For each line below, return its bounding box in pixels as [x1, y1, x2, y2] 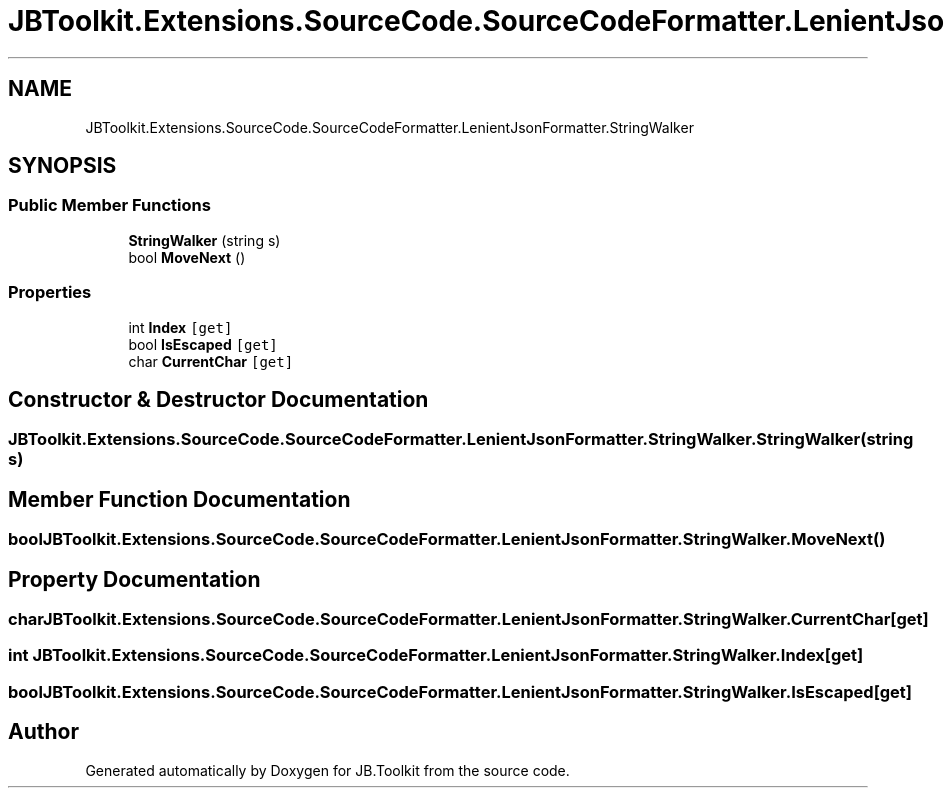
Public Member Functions [8, 195, 211, 216]
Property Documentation [8, 566, 261, 592]
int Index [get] [128, 318, 233, 336]
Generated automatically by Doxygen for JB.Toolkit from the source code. [85, 761, 570, 779]
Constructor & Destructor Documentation [8, 386, 429, 412]
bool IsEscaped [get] [128, 335, 278, 353]
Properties [8, 282, 92, 303]
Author [8, 719, 79, 745]
